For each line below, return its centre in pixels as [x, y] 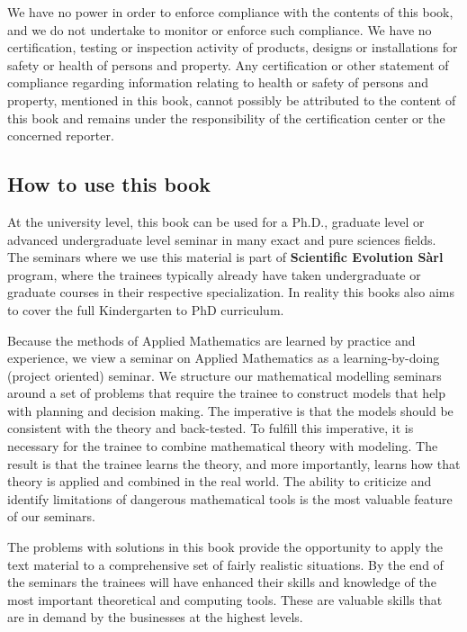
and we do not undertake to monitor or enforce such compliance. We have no [220, 29]
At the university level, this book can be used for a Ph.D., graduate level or [216, 221]
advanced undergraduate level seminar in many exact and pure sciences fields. [222, 239]
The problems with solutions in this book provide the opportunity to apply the [225, 547]
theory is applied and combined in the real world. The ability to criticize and [220, 481]
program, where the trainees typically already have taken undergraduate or [214, 274]
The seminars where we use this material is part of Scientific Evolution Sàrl [225, 257]
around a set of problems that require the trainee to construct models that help [227, 393]
